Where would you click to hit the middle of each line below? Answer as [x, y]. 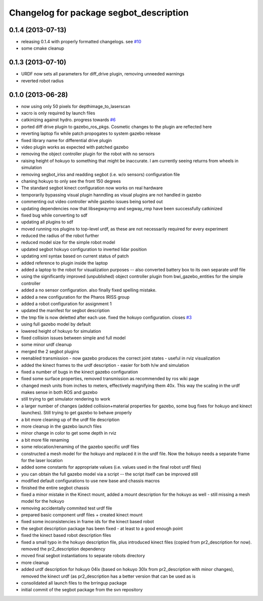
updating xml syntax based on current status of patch [75, 256]
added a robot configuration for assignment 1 [66, 304]
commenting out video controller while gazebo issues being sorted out [92, 201]
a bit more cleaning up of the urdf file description [70, 419]
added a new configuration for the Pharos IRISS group [75, 297]
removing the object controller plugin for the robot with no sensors [88, 154]
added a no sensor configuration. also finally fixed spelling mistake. [89, 290]
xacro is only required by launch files [58, 113]
